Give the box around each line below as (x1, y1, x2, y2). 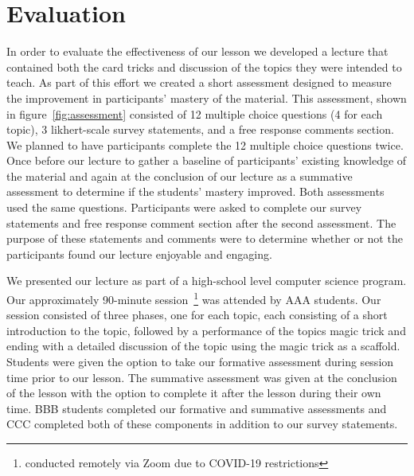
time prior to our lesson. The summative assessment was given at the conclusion (6, 369, 397, 385)
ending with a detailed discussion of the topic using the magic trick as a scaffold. (6, 337, 400, 354)
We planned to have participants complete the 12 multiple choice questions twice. (6, 136, 404, 153)
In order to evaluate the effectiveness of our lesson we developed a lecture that (6, 43, 389, 60)
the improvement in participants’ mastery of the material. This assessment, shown (6, 89, 407, 106)
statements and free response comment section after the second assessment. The (6, 214, 396, 231)
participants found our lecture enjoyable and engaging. (6, 245, 272, 262)
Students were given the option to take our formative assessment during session (6, 353, 394, 370)
